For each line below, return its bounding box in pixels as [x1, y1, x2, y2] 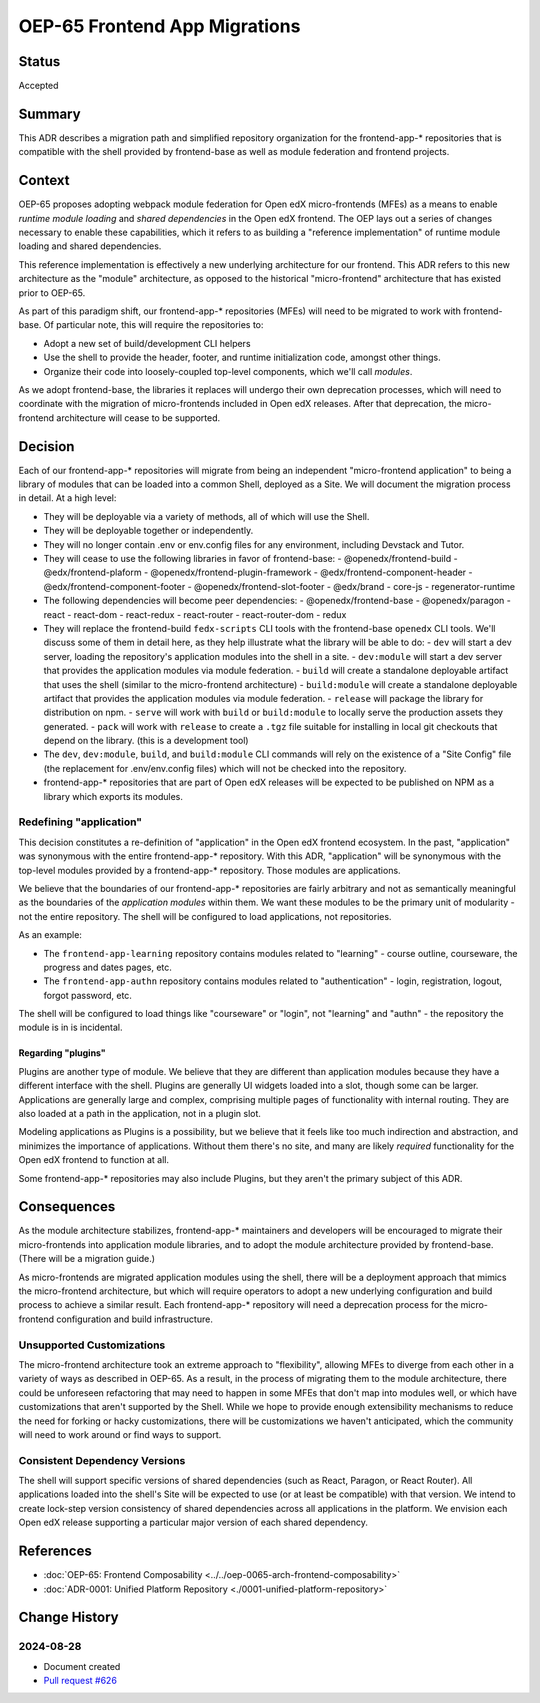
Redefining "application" [18, 815, 143, 829]
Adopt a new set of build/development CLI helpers [43, 337, 251, 349]
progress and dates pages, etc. [43, 961, 172, 973]
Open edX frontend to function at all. [18, 1154, 170, 1166]
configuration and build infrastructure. [56, 1313, 214, 1325]
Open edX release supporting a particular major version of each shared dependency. [18, 1516, 369, 1529]
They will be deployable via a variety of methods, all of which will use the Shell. [43, 510, 370, 522]
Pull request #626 [43, 1675, 117, 1687]
